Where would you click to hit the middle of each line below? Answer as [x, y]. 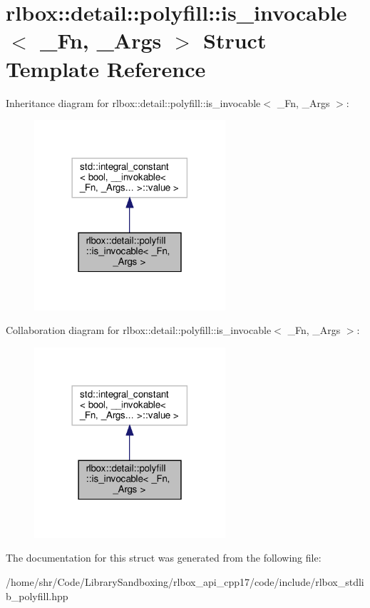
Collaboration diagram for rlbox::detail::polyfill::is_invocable [139, 330]
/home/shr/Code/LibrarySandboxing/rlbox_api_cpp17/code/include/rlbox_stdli [185, 581]
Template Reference [106, 68]
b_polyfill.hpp [37, 596]
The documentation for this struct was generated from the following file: [164, 558]
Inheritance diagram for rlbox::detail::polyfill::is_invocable [133, 102]
